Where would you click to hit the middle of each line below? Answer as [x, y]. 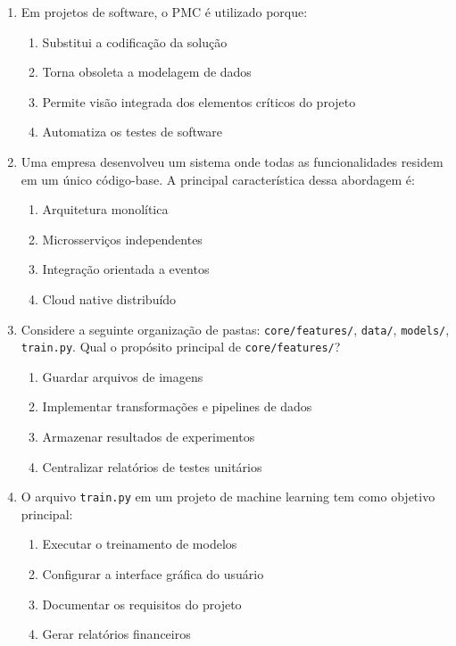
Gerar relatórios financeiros [116, 634]
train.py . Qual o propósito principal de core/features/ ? [181, 347]
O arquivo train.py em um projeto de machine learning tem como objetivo [228, 497]
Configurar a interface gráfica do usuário [153, 574]
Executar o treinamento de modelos [140, 544]
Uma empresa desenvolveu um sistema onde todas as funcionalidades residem [232, 161]
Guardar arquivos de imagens [123, 376]
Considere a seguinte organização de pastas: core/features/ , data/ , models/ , [235, 329]
